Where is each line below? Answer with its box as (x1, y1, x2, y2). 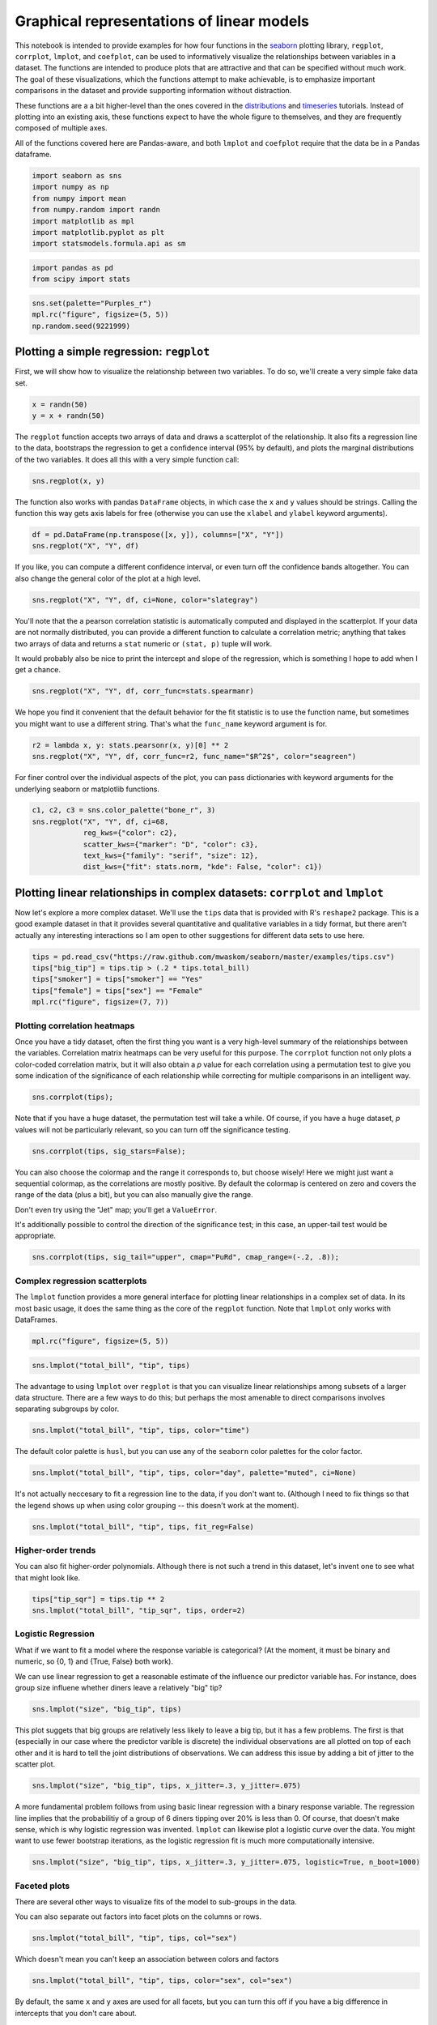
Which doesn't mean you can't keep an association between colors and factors (15, 1955, 279, 1964)
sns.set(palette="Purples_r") (32, 298, 152, 308)
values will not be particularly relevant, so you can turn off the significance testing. (15, 1124, 291, 1134)
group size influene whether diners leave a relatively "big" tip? (15, 1683, 223, 1692)
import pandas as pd (32, 263, 113, 272)
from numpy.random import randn (32, 205, 161, 215)
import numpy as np (32, 182, 109, 192)
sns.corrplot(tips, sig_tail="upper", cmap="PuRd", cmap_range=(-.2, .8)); (32, 1252, 340, 1262)
